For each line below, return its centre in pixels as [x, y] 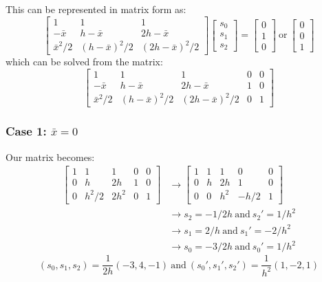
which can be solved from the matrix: [84, 62]
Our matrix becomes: [50, 156]
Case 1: [26, 131]
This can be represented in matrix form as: [96, 9]
